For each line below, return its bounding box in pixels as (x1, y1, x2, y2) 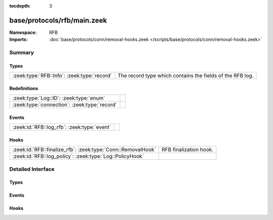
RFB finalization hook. (161, 146, 214, 153)
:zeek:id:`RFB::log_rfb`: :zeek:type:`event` (12, 124, 111, 131)
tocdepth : (9, 3, 31, 9)
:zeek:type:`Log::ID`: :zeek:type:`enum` (12, 95, 106, 102)
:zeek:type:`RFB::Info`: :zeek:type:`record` (12, 72, 112, 79)
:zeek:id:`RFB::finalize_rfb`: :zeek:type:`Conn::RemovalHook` (12, 146, 156, 153)
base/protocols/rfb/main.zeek (9, 16, 107, 25)
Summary (9, 49, 34, 56)
